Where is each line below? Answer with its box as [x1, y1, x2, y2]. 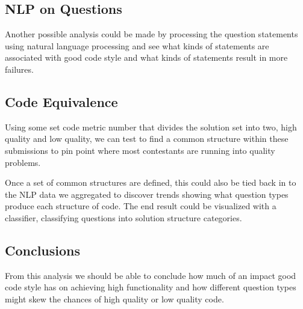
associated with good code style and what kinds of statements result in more [5, 51, 288, 64]
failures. [5, 63, 34, 75]
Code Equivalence [5, 92, 118, 111]
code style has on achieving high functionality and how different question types [5, 281, 296, 293]
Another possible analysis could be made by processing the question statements [5, 28, 298, 40]
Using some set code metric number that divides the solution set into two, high [5, 120, 297, 133]
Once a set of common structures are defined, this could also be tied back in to [5, 176, 296, 189]
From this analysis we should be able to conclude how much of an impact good [5, 269, 296, 281]
